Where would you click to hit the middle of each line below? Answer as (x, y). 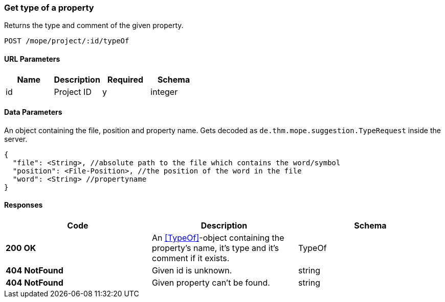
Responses (24, 205)
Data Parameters (33, 112)
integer (164, 92)
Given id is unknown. (192, 271)
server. (16, 139)
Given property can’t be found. (211, 283)
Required (126, 79)
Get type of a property (49, 8)
